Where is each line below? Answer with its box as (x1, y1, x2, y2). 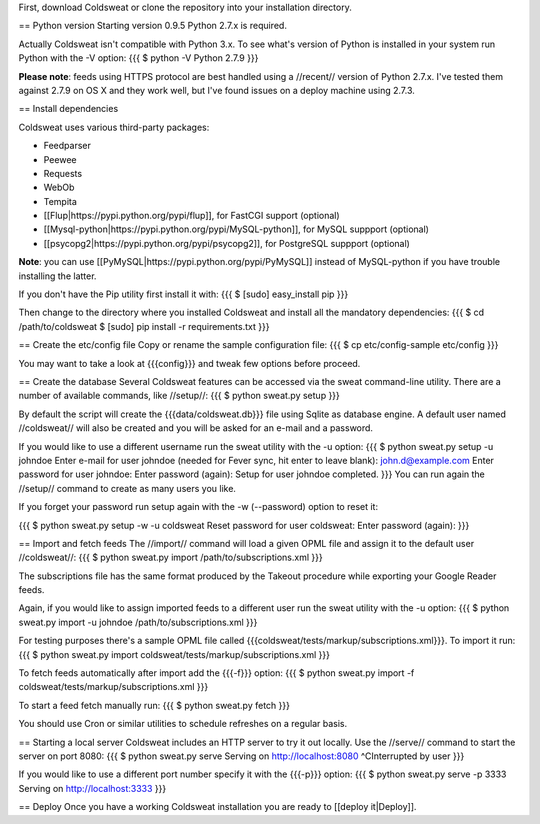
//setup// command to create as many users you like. (18, 482, 237, 494)
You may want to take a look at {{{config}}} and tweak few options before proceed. (18, 357, 361, 369)
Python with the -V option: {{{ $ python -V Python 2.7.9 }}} (18, 52, 259, 64)
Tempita (43, 195, 77, 207)
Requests (43, 167, 83, 179)
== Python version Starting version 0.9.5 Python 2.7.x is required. (18, 20, 287, 32)
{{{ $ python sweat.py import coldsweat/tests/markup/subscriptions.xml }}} (18, 648, 330, 660)
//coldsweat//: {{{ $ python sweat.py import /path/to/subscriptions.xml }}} (18, 551, 324, 564)
